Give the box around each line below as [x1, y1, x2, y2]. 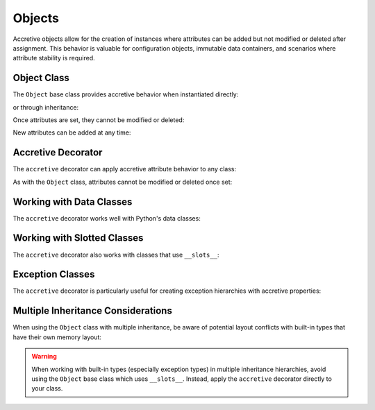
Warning [31, 352, 57, 361]
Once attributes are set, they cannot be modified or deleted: [12, 116, 185, 124]
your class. [31, 384, 63, 393]
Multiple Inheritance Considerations [12, 305, 173, 317]
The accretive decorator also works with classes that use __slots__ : [12, 250, 219, 259]
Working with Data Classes [12, 196, 133, 207]
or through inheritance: [12, 103, 79, 111]
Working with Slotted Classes [12, 232, 144, 244]
